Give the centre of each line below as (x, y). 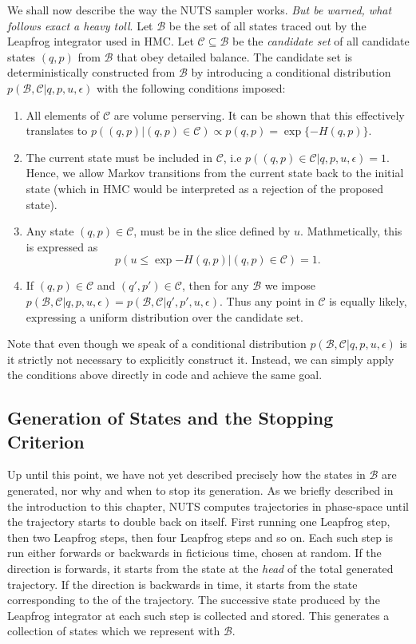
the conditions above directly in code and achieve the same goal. (165, 375)
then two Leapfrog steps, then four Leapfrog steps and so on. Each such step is (200, 537)
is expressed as (62, 246)
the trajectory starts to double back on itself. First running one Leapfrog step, (199, 522)
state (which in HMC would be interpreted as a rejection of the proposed (205, 188)
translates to (57, 130)
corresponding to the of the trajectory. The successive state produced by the (194, 600)
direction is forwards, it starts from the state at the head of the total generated (200, 569)
